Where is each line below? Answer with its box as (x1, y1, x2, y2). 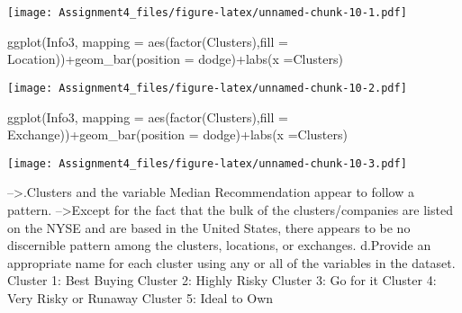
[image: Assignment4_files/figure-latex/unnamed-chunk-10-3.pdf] (7, 156, 407, 170)
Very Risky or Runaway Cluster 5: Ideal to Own (7, 288, 274, 307)
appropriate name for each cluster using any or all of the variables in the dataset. (7, 253, 456, 272)
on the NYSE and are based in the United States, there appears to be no (7, 218, 411, 237)
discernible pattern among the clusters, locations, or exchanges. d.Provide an (7, 236, 431, 255)
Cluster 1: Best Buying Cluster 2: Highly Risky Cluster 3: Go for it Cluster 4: (7, 271, 437, 290)
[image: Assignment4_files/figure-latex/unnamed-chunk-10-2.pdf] (7, 81, 407, 94)
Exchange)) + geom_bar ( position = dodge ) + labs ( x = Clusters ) (7, 125, 348, 144)
